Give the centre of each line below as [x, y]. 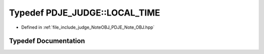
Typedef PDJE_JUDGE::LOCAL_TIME [85, 13]
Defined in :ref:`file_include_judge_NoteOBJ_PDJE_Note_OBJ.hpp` [88, 27]
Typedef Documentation [47, 41]
